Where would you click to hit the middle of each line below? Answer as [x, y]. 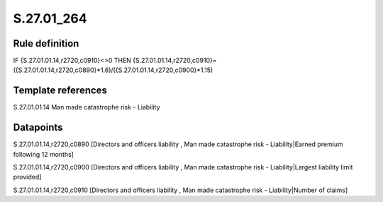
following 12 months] [44, 154]
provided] [27, 177]
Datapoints [38, 127]
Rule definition [46, 43]
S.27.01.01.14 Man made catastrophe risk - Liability [87, 107]
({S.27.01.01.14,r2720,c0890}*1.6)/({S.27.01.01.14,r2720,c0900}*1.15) [113, 70]
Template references [60, 91]
